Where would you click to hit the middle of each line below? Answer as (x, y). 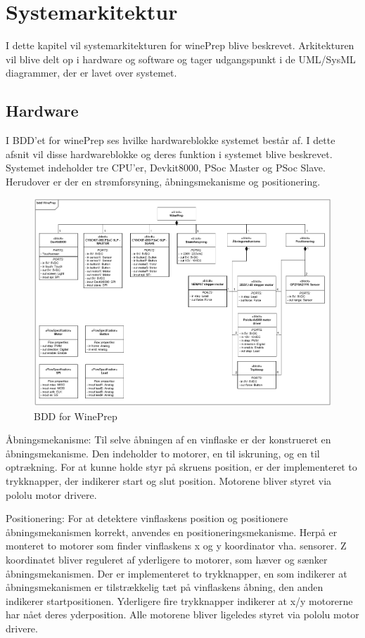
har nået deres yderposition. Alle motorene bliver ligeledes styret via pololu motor (182, 614)
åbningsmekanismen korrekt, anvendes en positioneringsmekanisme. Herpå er (172, 532)
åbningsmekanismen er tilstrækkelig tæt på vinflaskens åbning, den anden (165, 587)
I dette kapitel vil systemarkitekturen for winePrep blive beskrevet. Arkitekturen (180, 45)
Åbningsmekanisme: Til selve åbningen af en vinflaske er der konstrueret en (168, 440)
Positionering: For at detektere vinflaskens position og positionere (147, 518)
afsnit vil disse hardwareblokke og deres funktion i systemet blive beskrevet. (169, 154)
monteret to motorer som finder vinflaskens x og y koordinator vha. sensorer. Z (176, 546)
